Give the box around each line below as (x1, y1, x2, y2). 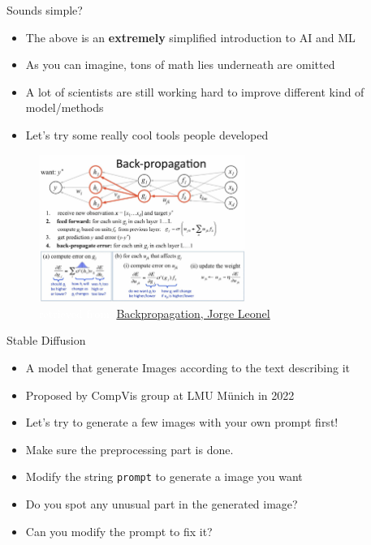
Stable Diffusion (6, 332, 86, 349)
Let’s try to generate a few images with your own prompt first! (25, 414, 339, 431)
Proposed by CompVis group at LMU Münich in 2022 (25, 386, 295, 403)
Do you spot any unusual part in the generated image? (25, 495, 298, 512)
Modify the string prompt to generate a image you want (25, 468, 303, 485)
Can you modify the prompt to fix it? (25, 522, 213, 539)
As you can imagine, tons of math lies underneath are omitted (25, 56, 335, 73)
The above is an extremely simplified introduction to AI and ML (25, 28, 356, 45)
